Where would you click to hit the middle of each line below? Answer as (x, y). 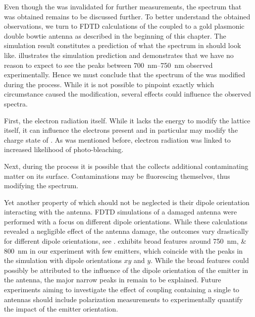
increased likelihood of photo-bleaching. (64, 149)
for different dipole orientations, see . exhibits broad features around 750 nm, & (125, 241)
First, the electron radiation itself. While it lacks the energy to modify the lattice (127, 120)
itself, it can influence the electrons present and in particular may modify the (121, 130)
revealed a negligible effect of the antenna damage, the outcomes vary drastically (127, 231)
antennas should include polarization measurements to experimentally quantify (124, 299)
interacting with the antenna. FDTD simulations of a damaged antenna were (121, 212)
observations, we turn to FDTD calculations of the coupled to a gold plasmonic (124, 26)
